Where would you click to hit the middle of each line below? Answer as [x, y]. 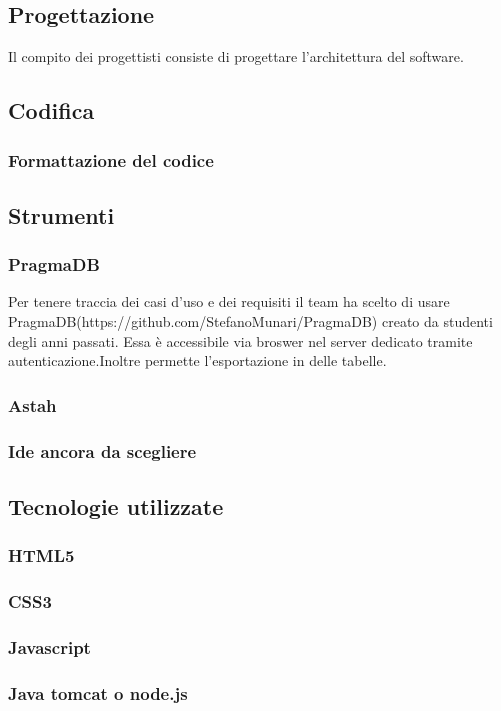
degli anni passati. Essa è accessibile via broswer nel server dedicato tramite [240, 340]
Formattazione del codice [111, 159]
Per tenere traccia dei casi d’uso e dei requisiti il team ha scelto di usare [229, 301]
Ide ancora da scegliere [102, 450]
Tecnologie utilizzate [116, 505]
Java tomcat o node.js [98, 692]
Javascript [49, 646]
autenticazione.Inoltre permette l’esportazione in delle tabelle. [197, 360]
